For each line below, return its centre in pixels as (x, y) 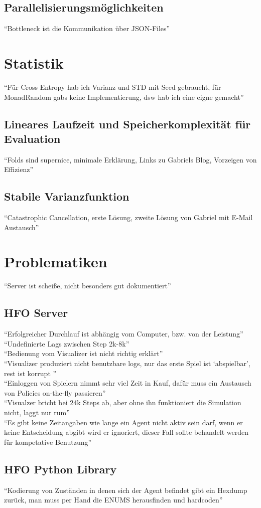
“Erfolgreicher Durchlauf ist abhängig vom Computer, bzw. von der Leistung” (124, 334)
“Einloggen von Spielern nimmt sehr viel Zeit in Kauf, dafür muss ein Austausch (128, 383)
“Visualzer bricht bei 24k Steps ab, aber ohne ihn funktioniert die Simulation (123, 402)
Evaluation (32, 138)
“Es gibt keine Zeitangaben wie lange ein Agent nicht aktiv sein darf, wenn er (123, 422)
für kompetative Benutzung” (48, 442)
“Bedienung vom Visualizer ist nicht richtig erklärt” (84, 353)
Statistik (34, 62)
